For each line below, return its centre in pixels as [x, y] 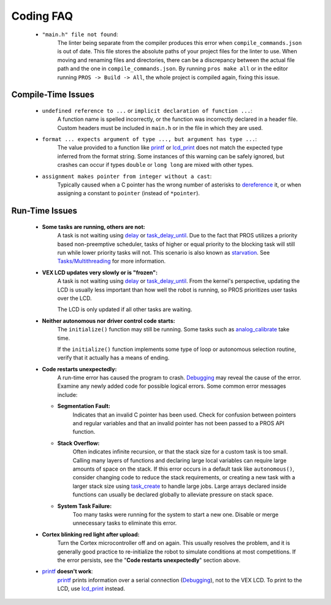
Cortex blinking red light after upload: [91, 534]
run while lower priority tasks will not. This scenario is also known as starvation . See [163, 252]
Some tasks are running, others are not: [93, 226]
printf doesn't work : [67, 571]
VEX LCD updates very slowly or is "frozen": [100, 272]
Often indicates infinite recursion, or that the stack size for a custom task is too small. [180, 452]
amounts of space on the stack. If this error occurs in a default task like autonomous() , [183, 469]
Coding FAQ [42, 16]
